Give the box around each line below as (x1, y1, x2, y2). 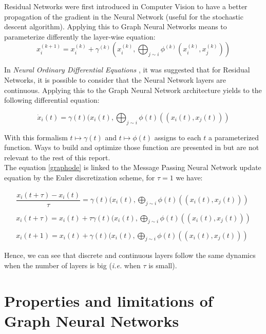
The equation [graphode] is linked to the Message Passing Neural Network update (4, 162, 261, 173)
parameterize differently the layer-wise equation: (4, 31, 156, 42)
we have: (176, 172, 203, 182)
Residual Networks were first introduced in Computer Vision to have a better (4, 1, 248, 11)
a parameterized (208, 132, 259, 142)
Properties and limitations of (4, 290, 213, 311)
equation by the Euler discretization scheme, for (4, 172, 155, 182)
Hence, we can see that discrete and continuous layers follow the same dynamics (4, 250, 256, 261)
